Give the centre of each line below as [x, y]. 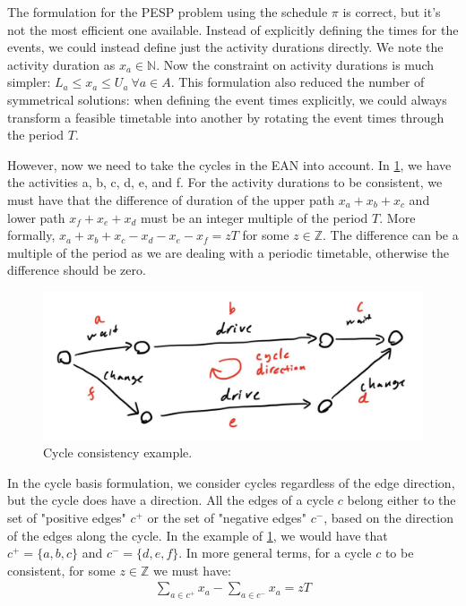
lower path [36, 217]
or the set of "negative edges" [227, 517]
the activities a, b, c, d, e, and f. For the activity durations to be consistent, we [225, 182]
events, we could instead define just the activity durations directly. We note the [225, 47]
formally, [31, 235]
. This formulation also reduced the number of [298, 82]
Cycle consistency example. [118, 452]
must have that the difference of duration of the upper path [171, 199]
